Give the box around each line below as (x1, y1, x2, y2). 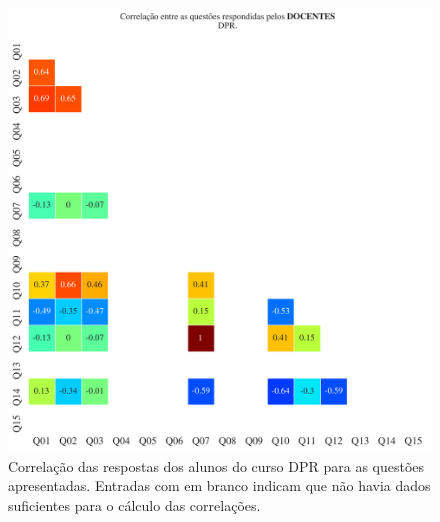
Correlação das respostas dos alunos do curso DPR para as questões (8, 455, 425, 476)
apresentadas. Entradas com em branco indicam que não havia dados (8, 475, 431, 496)
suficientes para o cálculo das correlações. (8, 494, 261, 515)
